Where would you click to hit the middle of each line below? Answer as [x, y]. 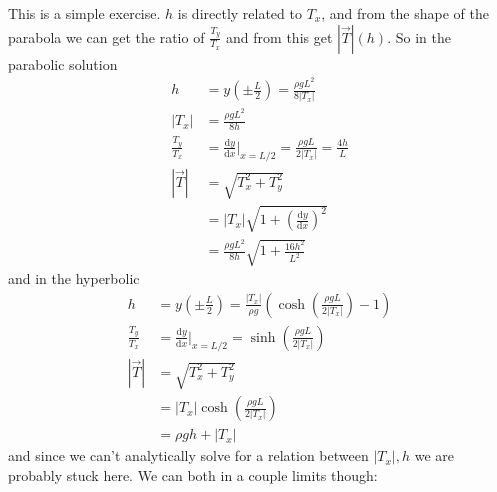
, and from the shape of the [405, 13]
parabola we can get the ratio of [106, 36]
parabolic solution [63, 63]
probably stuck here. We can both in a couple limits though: [193, 474]
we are [434, 455]
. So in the [419, 36]
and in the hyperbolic [74, 278]
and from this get [279, 36]
